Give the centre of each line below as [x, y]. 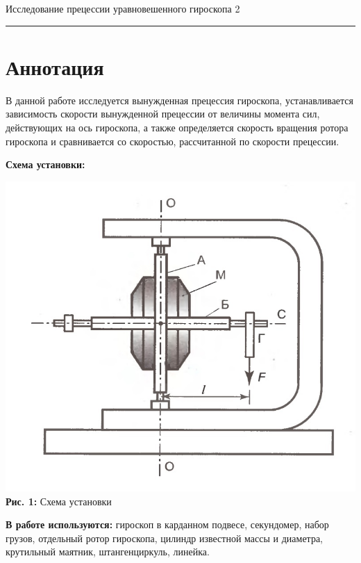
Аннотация [55, 66]
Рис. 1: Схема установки [59, 501]
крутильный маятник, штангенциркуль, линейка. [108, 552]
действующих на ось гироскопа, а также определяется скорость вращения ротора [177, 127]
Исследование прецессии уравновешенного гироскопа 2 [123, 8]
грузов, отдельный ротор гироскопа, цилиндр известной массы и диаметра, [164, 538]
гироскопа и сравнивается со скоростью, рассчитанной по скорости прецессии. [173, 141]
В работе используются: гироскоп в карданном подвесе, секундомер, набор [167, 524]
